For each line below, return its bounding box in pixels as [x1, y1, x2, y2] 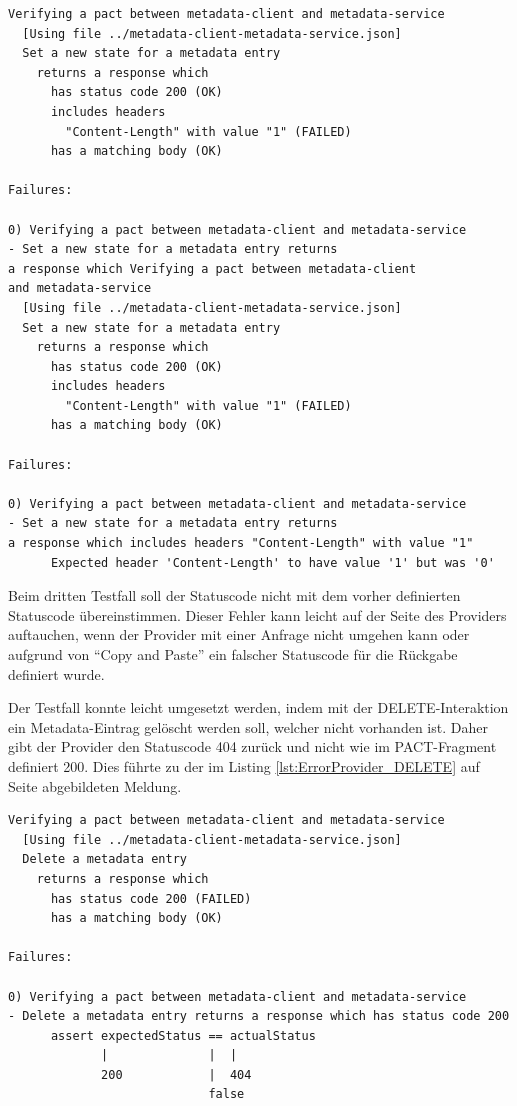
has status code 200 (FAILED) [50, 891, 252, 906]
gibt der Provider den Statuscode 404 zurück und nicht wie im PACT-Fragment [8, 736, 497, 757]
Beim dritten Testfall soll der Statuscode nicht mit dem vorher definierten [8, 585, 461, 606]
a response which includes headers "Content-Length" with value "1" [8, 536, 474, 551]
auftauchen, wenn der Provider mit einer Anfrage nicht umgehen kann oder [8, 624, 470, 645]
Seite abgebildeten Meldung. [8, 775, 182, 796]
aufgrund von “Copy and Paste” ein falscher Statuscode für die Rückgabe [8, 644, 458, 664]
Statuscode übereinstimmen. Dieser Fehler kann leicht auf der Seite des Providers [8, 604, 507, 625]
